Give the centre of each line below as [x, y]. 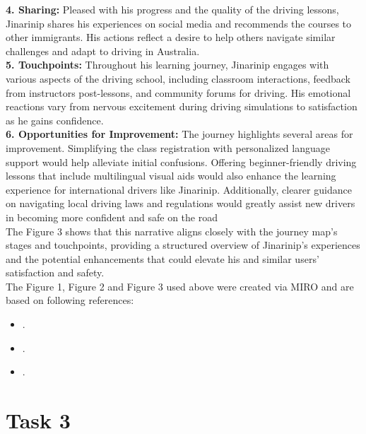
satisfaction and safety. [55, 272]
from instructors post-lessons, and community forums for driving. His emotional [178, 92]
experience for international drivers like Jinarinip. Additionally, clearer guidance [179, 189]
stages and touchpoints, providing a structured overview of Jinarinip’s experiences [183, 245]
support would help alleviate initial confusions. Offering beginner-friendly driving [181, 162]
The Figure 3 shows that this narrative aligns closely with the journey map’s [172, 231]
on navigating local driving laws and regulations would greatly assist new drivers [181, 203]
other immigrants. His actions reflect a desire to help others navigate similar [171, 37]
